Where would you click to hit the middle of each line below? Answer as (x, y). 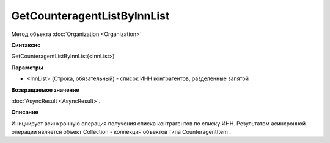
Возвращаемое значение (45, 90)
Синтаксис (26, 45)
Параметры (27, 68)
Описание (25, 112)
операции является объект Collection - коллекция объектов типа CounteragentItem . (121, 132)
